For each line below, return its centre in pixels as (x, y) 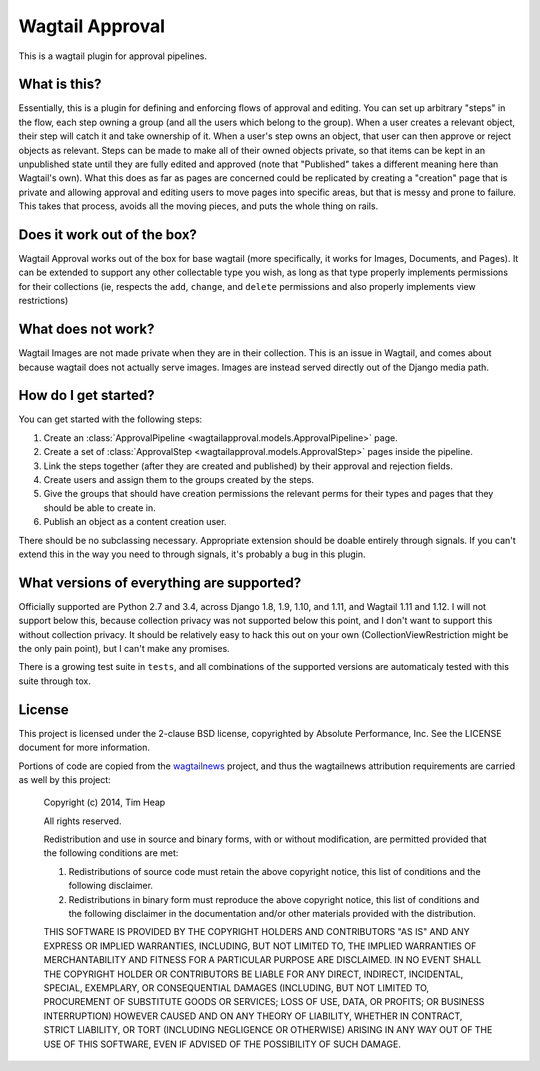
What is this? (60, 84)
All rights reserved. (82, 821)
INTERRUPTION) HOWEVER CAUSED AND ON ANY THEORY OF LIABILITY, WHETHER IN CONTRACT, (253, 1016)
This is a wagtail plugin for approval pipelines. (112, 56)
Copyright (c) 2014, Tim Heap (104, 802)
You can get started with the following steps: (110, 419)
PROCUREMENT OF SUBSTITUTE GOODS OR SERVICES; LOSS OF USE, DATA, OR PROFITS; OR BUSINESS (264, 1002)
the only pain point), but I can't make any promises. (124, 649)
